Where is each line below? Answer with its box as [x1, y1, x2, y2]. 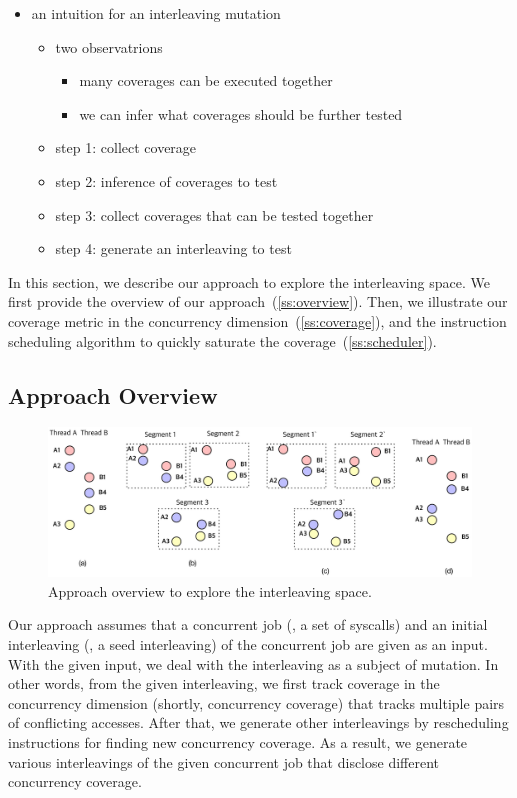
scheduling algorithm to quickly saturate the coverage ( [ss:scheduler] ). [8, 330, 437, 351]
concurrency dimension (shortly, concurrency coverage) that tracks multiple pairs [8, 692, 505, 713]
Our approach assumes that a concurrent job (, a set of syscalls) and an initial [8, 614, 488, 635]
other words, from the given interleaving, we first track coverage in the [8, 673, 440, 694]
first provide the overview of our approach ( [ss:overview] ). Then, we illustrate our [8, 291, 508, 312]
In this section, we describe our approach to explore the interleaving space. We [8, 271, 490, 292]
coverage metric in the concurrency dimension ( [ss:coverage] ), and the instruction [8, 310, 507, 331]
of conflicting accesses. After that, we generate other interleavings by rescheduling [8, 712, 509, 733]
